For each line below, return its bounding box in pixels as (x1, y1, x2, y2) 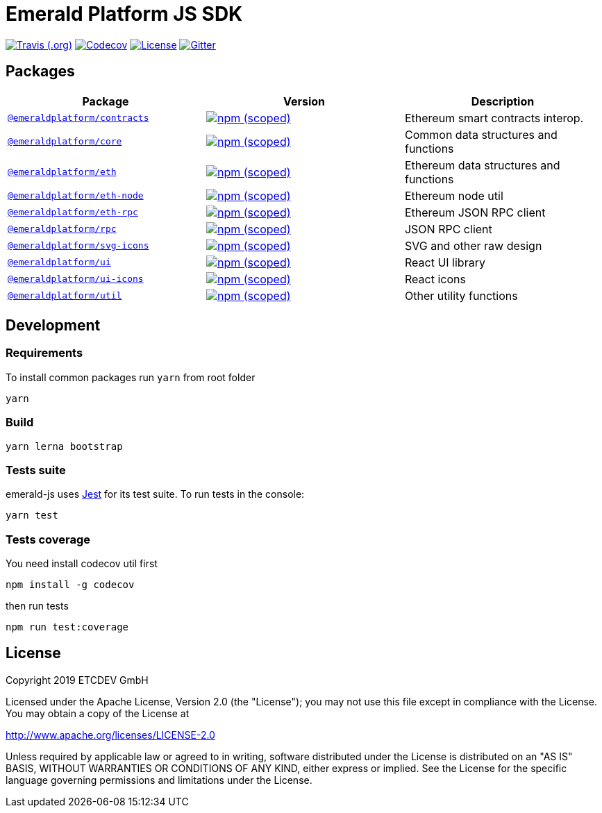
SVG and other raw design (404, 238, 542, 253)
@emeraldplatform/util (8, 290, 122, 301)
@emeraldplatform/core (8, 136, 122, 147)
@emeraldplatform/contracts (8, 112, 149, 124)
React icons (404, 271, 466, 286)
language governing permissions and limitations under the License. (6, 773, 312, 786)
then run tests (6, 600, 69, 612)
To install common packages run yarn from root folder (6, 371, 256, 383)
